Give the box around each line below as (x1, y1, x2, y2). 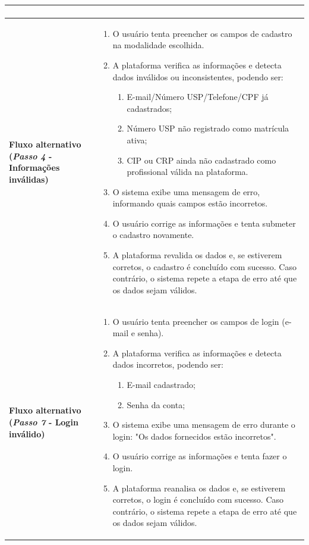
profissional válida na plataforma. (127, 165, 248, 178)
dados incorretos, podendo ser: (112, 358, 223, 371)
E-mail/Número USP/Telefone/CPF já (127, 90, 269, 103)
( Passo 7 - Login (9, 416, 78, 428)
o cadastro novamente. (112, 228, 194, 241)
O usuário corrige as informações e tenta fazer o (112, 450, 287, 462)
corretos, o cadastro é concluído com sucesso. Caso (112, 260, 297, 272)
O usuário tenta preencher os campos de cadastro (112, 27, 292, 39)
